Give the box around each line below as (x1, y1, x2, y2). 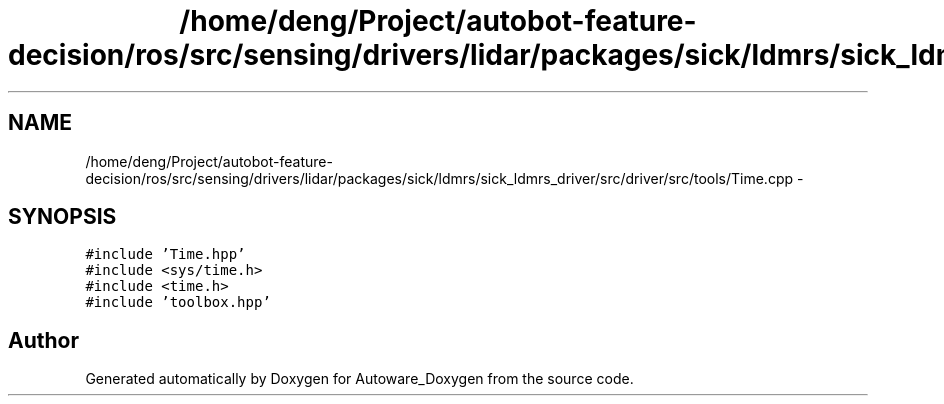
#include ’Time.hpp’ (85, 246, 246, 263)
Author (8, 327, 79, 353)
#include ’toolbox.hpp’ (85, 294, 271, 311)
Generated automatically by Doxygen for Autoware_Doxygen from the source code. (85, 370, 634, 388)
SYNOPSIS (8, 204, 117, 230)
